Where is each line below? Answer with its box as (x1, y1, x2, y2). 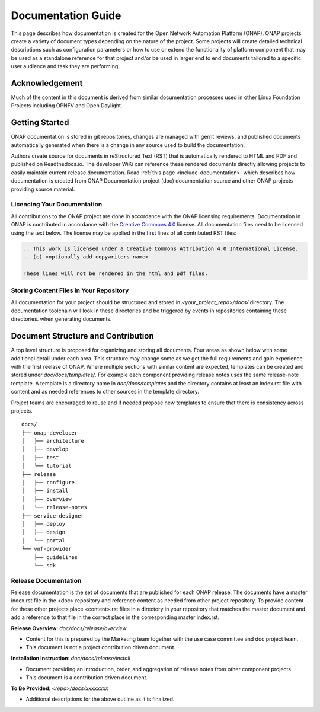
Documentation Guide (11, 9, 121, 22)
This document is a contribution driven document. (25, 673, 148, 681)
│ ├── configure (21, 479, 75, 486)
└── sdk (33, 562, 56, 569)
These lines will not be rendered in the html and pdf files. (23, 270, 208, 277)
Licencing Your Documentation (11, 200, 103, 209)
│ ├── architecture (21, 438, 84, 445)
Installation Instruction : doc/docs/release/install (11, 654, 130, 662)
